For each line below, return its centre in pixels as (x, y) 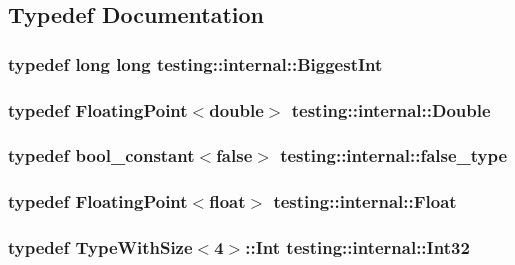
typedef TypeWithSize (100, 247)
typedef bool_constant (101, 155)
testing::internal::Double (391, 109)
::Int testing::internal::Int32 (357, 247)
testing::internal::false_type (394, 155)
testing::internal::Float (365, 201)
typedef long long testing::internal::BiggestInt (195, 63)
